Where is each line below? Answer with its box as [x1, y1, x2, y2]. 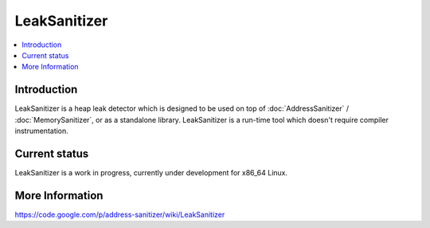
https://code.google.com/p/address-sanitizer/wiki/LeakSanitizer [14, 210, 225, 219]
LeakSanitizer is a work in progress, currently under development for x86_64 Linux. [14, 167, 288, 177]
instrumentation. [14, 126, 69, 136]
